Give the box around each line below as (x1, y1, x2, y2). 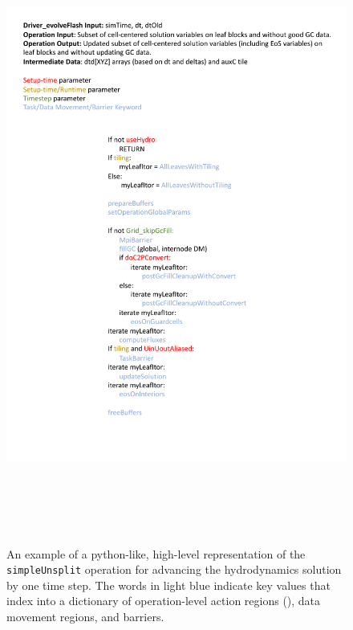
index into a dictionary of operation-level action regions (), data (6, 592, 321, 609)
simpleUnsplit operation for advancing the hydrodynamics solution (6, 561, 342, 578)
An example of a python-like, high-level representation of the (6, 545, 306, 562)
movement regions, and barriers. (6, 608, 164, 625)
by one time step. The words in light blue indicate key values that (6, 576, 331, 593)
